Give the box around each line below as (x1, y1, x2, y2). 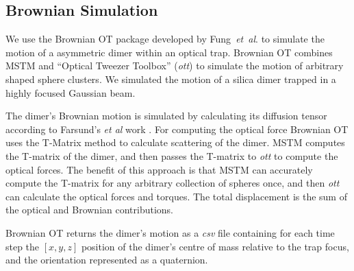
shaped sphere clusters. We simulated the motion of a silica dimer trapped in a (5, 71, 336, 86)
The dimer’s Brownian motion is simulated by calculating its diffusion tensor (5, 108, 327, 123)
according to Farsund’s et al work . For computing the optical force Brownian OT (5, 121, 349, 136)
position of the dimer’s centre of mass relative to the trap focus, (81, 239, 349, 253)
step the (5, 239, 40, 253)
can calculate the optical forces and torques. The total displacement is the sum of (5, 189, 347, 203)
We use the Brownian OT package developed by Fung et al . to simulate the (5, 32, 325, 46)
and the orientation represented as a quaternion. (5, 252, 208, 267)
